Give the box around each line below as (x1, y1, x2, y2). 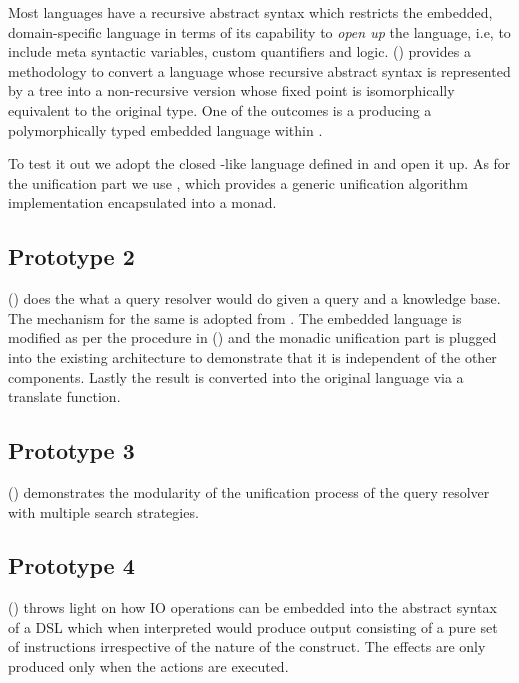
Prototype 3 (8, 435, 135, 466)
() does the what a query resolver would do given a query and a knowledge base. (8, 288, 501, 309)
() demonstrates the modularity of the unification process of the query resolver (8, 481, 490, 502)
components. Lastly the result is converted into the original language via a (8, 366, 464, 387)
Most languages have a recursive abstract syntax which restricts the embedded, (8, 2, 493, 22)
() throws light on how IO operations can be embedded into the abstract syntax (8, 597, 497, 618)
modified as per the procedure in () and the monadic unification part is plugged (8, 327, 497, 348)
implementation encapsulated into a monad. (8, 192, 277, 213)
